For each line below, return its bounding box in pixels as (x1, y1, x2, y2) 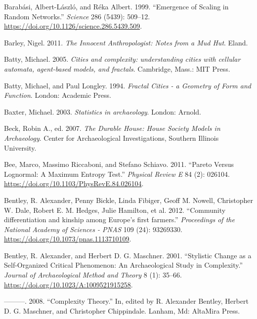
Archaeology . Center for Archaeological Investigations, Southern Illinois (4, 132, 219, 143)
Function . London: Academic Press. (4, 90, 111, 100)
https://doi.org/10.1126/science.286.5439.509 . (4, 21, 142, 31)
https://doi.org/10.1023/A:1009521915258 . (4, 279, 133, 289)
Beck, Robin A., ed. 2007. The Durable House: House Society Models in (4, 123, 220, 133)
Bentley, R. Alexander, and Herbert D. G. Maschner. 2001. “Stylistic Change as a (4, 250, 252, 260)
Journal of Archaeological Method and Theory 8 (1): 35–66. (4, 270, 182, 280)
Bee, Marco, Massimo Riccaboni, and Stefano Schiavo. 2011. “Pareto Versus (4, 159, 234, 169)
